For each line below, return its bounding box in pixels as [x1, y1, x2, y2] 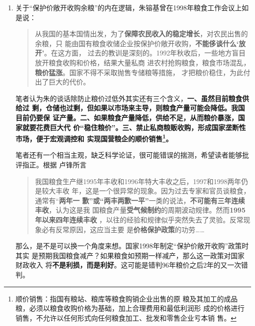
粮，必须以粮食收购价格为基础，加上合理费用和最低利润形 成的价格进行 [15, 303, 245, 313]
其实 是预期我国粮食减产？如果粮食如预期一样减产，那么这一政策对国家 [15, 250, 245, 260]
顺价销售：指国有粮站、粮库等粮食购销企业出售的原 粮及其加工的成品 [15, 293, 238, 303]
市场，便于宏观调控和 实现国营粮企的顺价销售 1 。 [15, 132, 173, 143]
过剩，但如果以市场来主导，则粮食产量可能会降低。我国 [66, 103, 245, 113]
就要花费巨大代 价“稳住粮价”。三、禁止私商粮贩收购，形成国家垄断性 [22, 122, 246, 132]
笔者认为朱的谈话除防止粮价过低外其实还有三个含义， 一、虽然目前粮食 [15, 93, 242, 103]
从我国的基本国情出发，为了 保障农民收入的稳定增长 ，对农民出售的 [35, 28, 248, 39]
